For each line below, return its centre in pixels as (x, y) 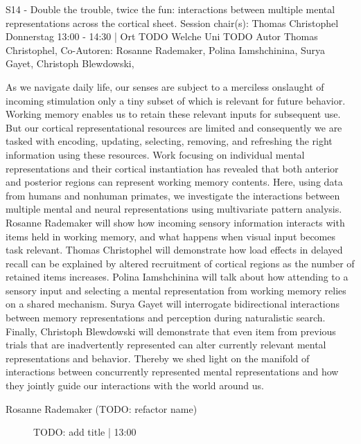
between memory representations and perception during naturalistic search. (166, 318)
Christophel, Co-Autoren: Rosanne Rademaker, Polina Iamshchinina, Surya (166, 50)
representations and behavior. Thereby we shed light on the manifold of (158, 358)
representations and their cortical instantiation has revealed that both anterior (172, 168)
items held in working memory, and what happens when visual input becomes (171, 236)
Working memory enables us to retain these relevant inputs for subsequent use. (173, 114)
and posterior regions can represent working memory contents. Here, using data (174, 182)
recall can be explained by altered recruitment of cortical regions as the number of (180, 263)
